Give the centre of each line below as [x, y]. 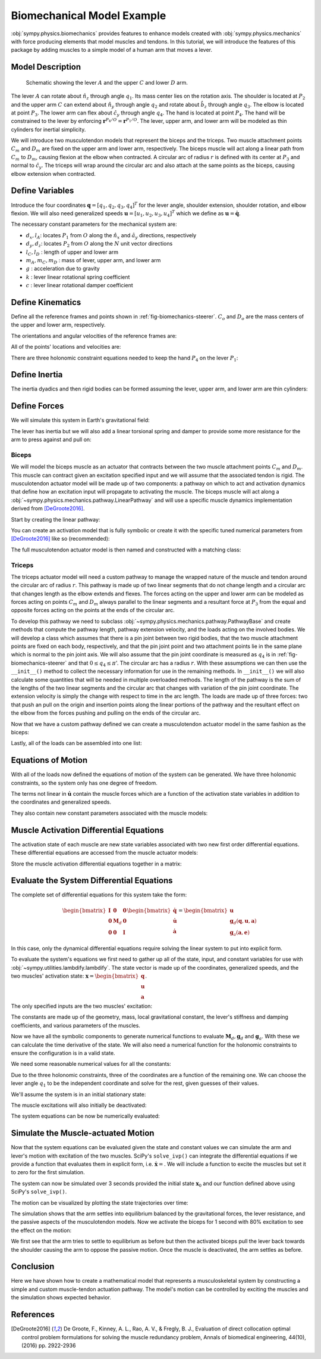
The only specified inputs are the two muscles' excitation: [82, 1006]
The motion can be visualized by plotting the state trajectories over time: [100, 1203]
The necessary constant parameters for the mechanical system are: [94, 224]
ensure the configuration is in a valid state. [63, 1053]
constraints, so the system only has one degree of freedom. [84, 783]
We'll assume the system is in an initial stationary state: [78, 1094]
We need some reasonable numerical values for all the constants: [91, 1064]
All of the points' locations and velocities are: [66, 347]
